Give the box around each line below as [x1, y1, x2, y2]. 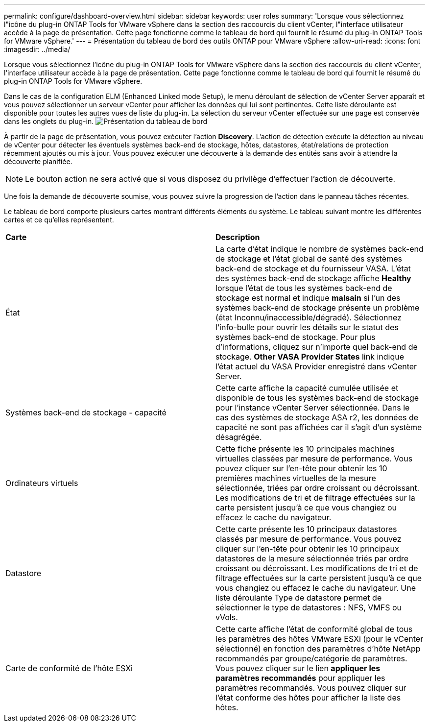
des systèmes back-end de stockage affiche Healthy [215, 273, 411, 283]
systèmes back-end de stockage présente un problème [215, 303, 420, 313]
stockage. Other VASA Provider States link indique [215, 352, 404, 362]
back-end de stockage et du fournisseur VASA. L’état [215, 264, 411, 273]
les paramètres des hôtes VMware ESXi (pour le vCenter [215, 634, 424, 644]
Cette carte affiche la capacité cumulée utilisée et [215, 383, 399, 393]
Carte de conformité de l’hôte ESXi [5, 663, 133, 673]
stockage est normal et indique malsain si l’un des [215, 293, 401, 303]
